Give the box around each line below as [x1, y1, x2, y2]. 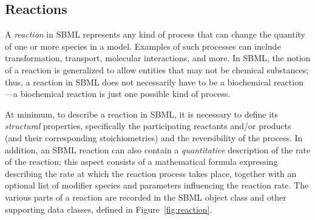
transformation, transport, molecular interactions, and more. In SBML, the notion [5, 52, 311, 64]
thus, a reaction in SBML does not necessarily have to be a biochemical [5, 75, 271, 88]
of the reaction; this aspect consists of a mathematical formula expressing [5, 155, 278, 168]
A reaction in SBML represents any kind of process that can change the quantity [5, 28, 305, 41]
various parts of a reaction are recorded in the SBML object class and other [5, 190, 286, 203]
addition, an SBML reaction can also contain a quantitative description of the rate [5, 143, 311, 156]
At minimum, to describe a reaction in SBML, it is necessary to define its [5, 107, 279, 120]
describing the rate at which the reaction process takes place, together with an [5, 167, 297, 179]
